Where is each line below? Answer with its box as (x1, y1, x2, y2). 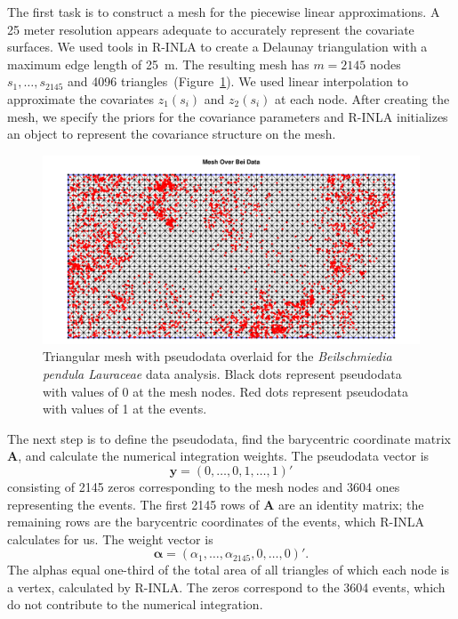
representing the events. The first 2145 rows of (7, 494, 260, 513)
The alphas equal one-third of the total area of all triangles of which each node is (7, 560, 449, 579)
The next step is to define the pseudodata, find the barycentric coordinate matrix (7, 429, 451, 447)
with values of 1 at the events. (43, 399, 207, 418)
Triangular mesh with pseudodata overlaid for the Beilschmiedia (43, 347, 392, 366)
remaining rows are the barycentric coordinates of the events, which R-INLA (7, 512, 425, 531)
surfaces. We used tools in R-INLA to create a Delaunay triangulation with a (7, 37, 428, 56)
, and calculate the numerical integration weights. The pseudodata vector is (18, 446, 430, 465)
